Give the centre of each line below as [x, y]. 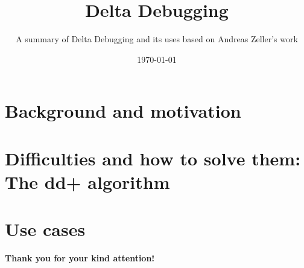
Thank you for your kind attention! [80, 258]
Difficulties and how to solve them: [153, 158]
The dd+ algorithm [87, 181]
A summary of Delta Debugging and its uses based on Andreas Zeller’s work [157, 39]
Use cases [45, 229]
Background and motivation [123, 111]
